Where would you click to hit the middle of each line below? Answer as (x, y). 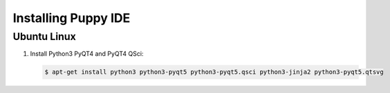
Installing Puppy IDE (72, 18)
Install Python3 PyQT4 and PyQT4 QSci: (87, 54)
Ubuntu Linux (44, 37)
